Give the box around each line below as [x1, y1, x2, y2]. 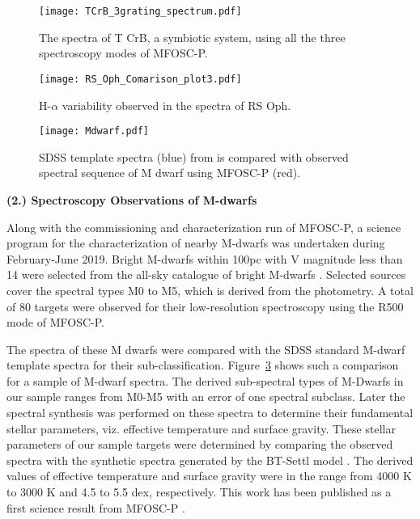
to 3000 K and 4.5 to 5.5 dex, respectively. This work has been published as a [6, 483, 392, 500]
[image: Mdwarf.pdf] [39, 125, 150, 137]
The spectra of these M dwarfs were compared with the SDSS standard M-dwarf [6, 340, 405, 357]
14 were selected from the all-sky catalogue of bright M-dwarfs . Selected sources [6, 266, 406, 283]
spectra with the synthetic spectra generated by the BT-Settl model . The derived [6, 451, 414, 468]
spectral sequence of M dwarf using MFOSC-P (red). [39, 164, 301, 181]
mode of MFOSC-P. [6, 314, 104, 331]
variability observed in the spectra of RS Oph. [62, 96, 291, 113]
